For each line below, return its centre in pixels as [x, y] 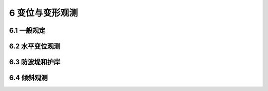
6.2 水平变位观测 [35, 46]
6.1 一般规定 [27, 30]
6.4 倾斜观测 [29, 78]
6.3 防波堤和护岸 [35, 62]
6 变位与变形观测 [43, 13]
